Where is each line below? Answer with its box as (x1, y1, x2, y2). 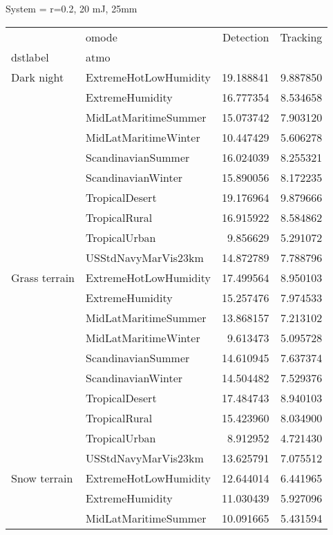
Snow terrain (11, 469, 73, 486)
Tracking (280, 28, 323, 45)
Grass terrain (11, 269, 75, 285)
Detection (222, 28, 269, 45)
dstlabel (11, 48, 49, 65)
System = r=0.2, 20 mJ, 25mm (6, 1, 137, 15)
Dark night (11, 68, 64, 85)
